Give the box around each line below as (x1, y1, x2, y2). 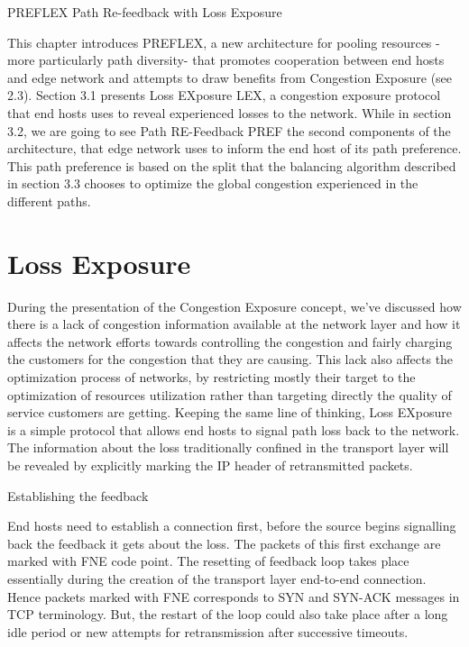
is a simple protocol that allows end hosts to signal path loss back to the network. (7, 420, 460, 439)
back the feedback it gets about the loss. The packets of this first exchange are (7, 533, 441, 552)
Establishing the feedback (7, 486, 149, 505)
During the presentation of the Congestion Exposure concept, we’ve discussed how (7, 296, 462, 315)
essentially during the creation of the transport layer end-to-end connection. (7, 569, 427, 588)
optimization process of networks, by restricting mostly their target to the (7, 368, 416, 387)
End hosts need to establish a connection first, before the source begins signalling (7, 516, 456, 535)
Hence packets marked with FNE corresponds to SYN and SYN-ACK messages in (7, 587, 460, 606)
